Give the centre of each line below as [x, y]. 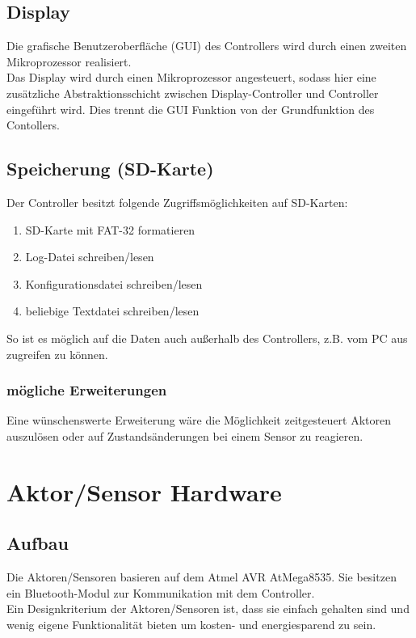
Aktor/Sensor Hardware [144, 491]
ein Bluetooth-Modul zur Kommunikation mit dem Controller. [161, 592]
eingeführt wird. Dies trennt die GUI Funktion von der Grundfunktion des [191, 109]
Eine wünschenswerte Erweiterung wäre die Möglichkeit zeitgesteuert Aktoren [199, 420]
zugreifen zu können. [57, 354]
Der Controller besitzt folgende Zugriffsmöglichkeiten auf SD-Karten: [177, 202]
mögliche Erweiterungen [87, 390]
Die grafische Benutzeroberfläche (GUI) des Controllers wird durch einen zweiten [207, 46]
